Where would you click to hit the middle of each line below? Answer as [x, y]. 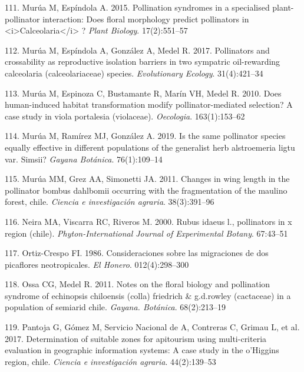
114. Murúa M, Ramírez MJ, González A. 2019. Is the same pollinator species [145, 136]
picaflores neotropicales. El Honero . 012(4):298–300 [97, 264]
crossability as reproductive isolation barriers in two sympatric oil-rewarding [143, 62]
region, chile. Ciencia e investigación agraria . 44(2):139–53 [110, 361]
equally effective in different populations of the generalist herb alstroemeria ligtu [150, 147]
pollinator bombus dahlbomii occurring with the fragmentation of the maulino [146, 190]
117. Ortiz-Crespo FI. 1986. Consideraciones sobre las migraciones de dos [137, 253]
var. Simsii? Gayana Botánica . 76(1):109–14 [84, 159]
